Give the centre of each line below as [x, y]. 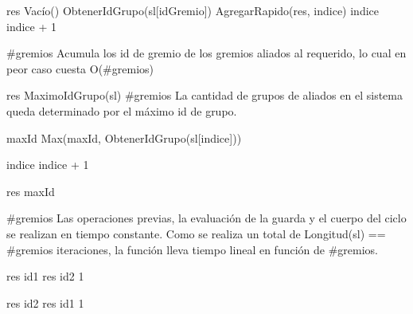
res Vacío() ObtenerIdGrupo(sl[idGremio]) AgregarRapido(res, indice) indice [193, 10]
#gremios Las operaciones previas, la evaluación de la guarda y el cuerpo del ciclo [206, 218]
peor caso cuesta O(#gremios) [80, 68]
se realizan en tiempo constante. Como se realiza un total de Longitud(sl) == [196, 233]
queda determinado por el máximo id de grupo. [122, 110]
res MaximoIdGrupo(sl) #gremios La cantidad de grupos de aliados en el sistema [205, 95]
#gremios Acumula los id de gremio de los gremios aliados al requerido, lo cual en [206, 53]
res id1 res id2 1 [45, 276]
